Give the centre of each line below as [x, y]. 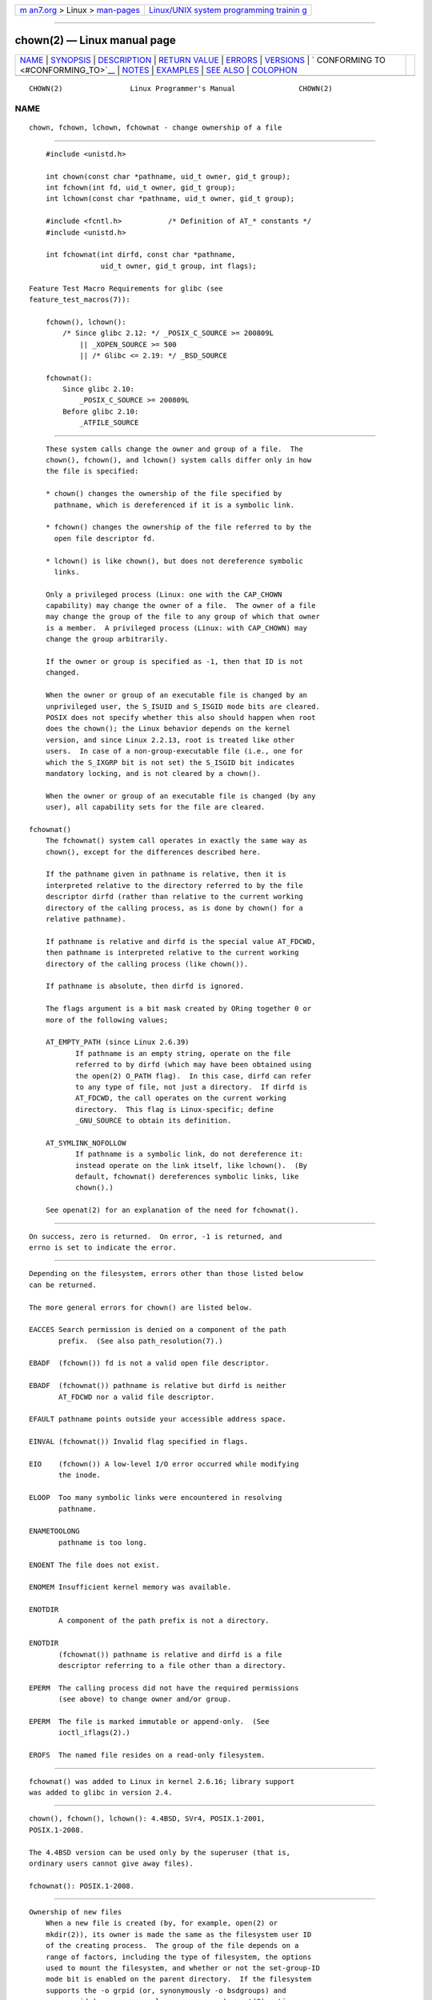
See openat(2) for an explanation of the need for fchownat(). [172, 1210]
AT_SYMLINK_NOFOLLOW [86, 1143]
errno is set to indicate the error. [103, 1247]
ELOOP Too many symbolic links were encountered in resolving [156, 1498]
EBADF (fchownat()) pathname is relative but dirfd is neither [158, 1386]
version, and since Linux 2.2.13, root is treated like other [170, 740]
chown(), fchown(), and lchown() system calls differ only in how [178, 460]
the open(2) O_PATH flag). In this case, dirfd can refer [193, 1076]
